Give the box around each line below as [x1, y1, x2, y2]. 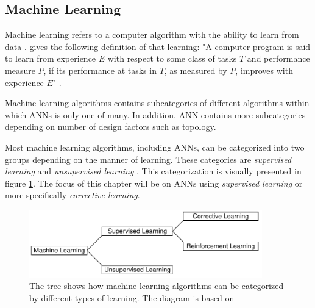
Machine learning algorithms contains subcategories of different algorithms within [5, 96, 310, 109]
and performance [247, 52, 310, 65]
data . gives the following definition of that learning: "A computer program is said [5, 40, 311, 52]
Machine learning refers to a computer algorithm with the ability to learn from [5, 28, 299, 41]
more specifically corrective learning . [5, 188, 140, 201]
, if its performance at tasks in [43, 63, 157, 76]
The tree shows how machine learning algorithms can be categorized [29, 279, 284, 292]
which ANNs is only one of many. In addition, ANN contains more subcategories [5, 108, 306, 121]
